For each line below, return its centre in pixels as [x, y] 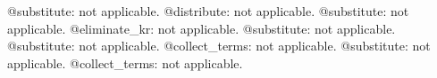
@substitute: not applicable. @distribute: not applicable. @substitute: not [208, 11]
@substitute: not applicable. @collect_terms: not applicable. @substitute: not [219, 46]
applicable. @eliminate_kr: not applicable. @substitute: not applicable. [202, 28]
